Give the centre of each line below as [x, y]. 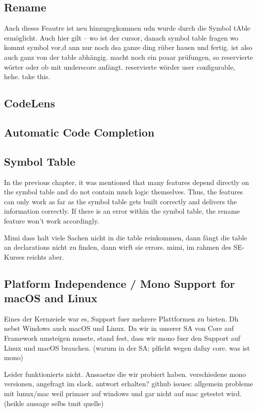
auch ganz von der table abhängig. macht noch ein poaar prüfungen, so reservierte [128, 57]
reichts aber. [45, 256]
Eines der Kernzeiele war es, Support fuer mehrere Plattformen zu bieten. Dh [121, 318]
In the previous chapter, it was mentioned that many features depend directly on [127, 182]
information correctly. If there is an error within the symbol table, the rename [122, 211]
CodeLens [30, 103]
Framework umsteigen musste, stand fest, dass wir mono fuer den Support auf [122, 338]
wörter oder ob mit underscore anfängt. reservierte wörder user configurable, [120, 67]
